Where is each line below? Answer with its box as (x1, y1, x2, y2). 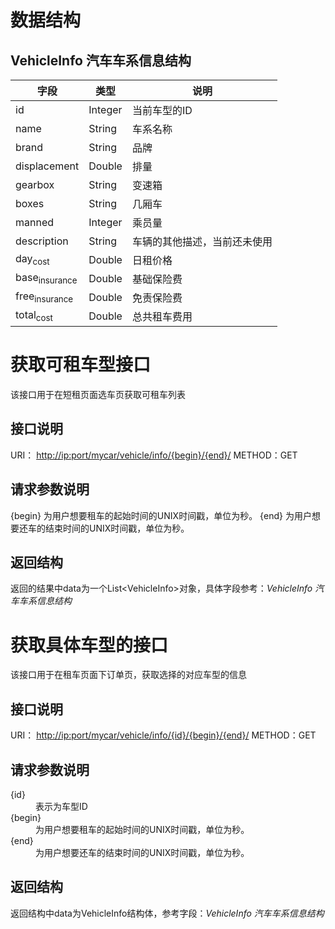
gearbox (15, 178, 55, 191)
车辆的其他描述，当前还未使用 (131, 235, 273, 248)
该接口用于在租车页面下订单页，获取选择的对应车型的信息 (10, 669, 247, 681)
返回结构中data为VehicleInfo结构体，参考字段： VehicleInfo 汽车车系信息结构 (10, 907, 325, 919)
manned (15, 216, 55, 229)
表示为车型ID (35, 800, 88, 812)
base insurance (15, 271, 78, 286)
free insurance (15, 289, 74, 305)
